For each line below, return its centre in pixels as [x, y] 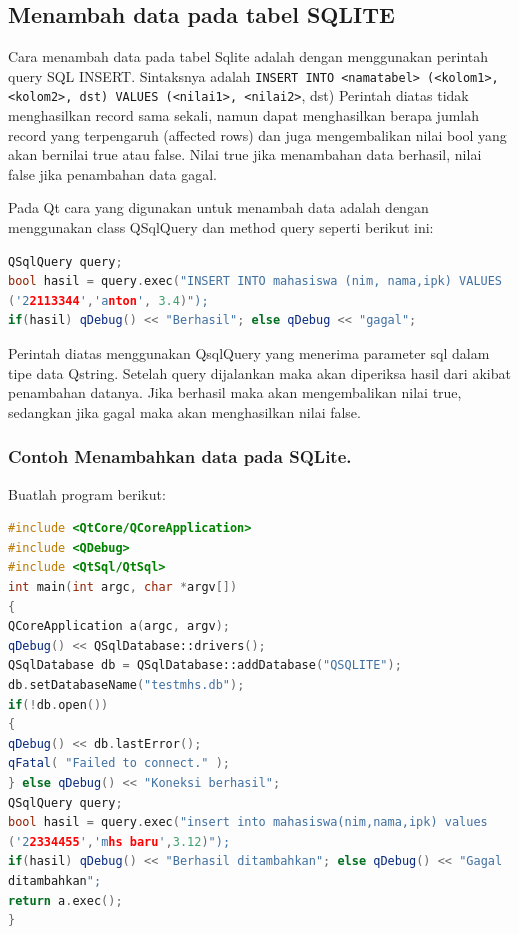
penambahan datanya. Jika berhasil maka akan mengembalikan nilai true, [235, 392]
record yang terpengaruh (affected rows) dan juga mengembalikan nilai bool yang [257, 134]
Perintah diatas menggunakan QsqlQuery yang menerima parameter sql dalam [249, 353]
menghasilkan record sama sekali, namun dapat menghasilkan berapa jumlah [244, 115]
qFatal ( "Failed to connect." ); [119, 763]
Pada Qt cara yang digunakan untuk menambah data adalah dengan [218, 207]
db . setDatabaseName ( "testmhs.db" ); [126, 684]
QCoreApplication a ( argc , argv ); [119, 626]
